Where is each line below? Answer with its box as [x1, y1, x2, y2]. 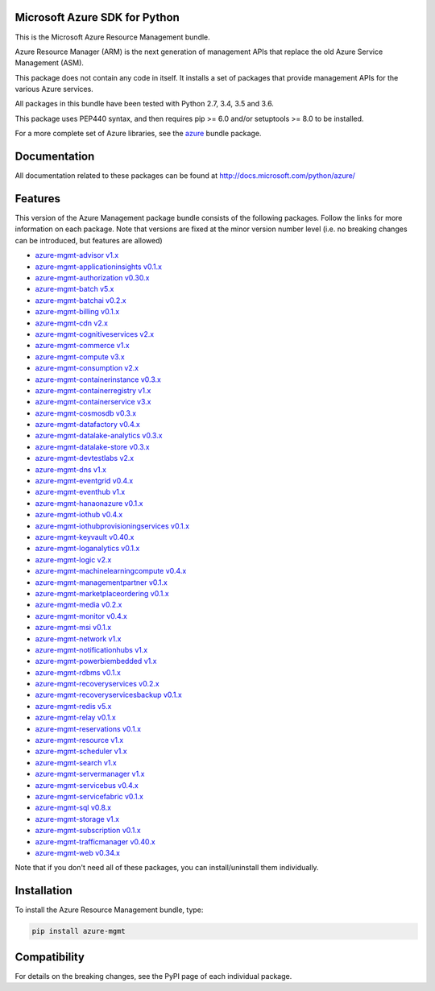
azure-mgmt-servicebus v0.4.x [35, 780, 139, 790]
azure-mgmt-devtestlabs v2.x [35, 454, 135, 463]
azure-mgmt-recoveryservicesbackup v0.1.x [35, 690, 183, 700]
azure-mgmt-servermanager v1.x [35, 769, 145, 779]
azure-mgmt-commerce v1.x [35, 341, 130, 350]
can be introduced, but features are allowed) [14, 235, 163, 245]
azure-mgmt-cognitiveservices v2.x [35, 329, 155, 338]
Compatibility [14, 950, 85, 964]
